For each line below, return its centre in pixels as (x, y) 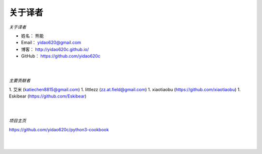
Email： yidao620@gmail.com (51, 42)
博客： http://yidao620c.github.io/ (55, 49)
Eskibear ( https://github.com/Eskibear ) (48, 96)
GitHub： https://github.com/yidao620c (61, 56)
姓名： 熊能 (32, 36)
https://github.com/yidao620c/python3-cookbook (59, 129)
